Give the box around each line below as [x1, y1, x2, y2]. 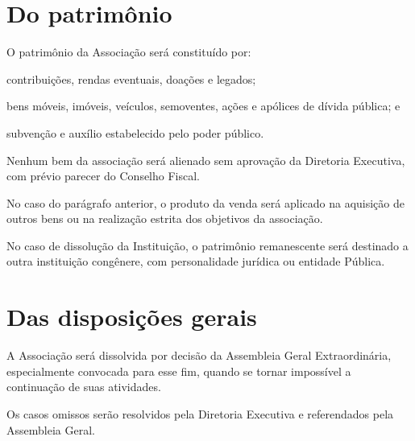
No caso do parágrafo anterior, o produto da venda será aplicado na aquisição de [6, 194, 405, 211]
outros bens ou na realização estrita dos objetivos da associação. [6, 210, 323, 227]
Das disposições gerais [6, 300, 257, 333]
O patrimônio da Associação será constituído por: [6, 43, 251, 60]
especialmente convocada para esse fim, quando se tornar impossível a [6, 362, 351, 379]
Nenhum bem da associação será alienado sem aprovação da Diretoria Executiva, [6, 151, 405, 168]
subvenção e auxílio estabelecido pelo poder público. [6, 124, 264, 141]
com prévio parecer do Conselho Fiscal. [6, 167, 201, 184]
